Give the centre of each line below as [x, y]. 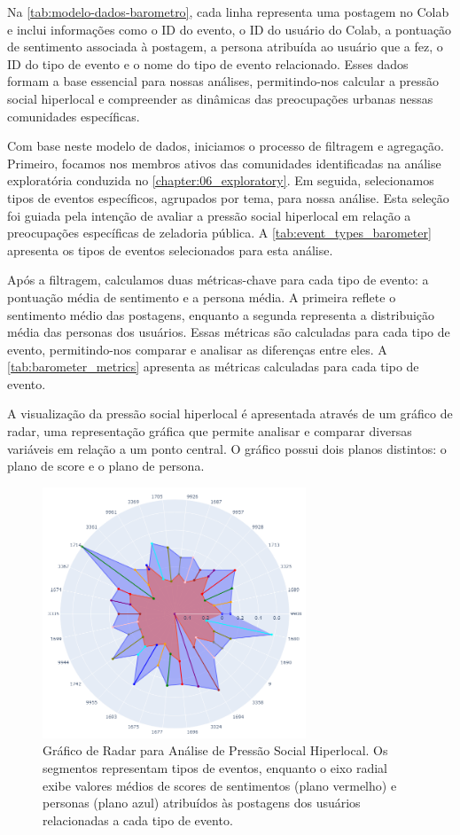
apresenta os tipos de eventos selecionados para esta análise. [170, 250]
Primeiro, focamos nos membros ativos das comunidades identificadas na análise [224, 163]
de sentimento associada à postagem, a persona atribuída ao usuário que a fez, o [225, 47]
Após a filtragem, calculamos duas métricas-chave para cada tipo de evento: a [218, 280]
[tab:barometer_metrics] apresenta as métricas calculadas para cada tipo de [213, 367]
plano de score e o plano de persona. [106, 466]
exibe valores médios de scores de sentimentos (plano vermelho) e [220, 785]
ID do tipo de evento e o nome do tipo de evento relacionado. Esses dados [208, 63]
